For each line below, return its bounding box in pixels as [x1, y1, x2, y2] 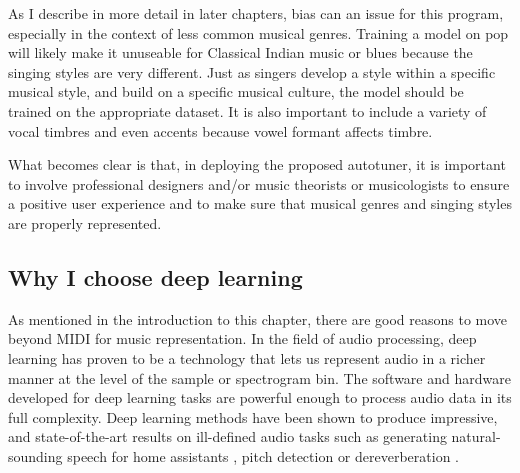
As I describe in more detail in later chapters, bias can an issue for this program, [8, 3, 504, 23]
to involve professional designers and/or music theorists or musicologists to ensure [8, 173, 510, 194]
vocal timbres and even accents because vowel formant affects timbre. [8, 120, 433, 141]
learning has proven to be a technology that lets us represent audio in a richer [8, 347, 486, 368]
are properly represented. [8, 212, 162, 233]
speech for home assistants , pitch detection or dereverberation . [67, 445, 460, 466]
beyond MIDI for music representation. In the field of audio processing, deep [8, 328, 477, 349]
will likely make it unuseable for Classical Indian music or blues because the [8, 42, 473, 63]
